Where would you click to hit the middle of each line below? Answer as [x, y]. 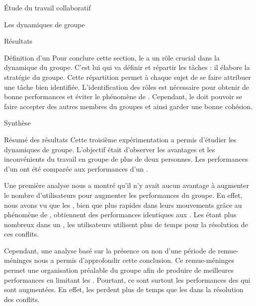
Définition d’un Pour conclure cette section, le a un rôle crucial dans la [112, 57]
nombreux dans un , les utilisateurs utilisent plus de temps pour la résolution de [126, 224]
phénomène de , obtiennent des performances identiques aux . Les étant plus [120, 214]
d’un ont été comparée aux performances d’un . [76, 168]
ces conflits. [22, 234]
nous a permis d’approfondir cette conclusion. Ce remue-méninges [134, 260]
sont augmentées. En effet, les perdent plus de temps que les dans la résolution [124, 289]
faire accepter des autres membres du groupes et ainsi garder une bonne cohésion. [128, 106]
